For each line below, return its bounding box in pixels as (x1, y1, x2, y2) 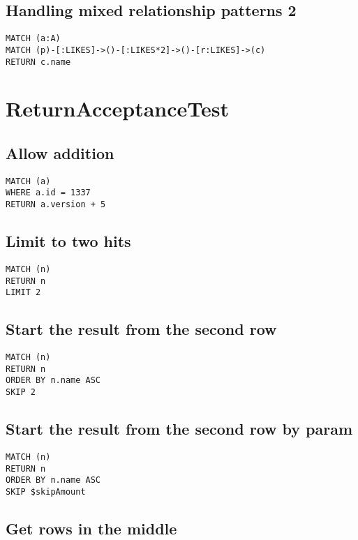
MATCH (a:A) (6, 33, 61, 44)
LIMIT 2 (6, 287, 41, 298)
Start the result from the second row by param (6, 418, 353, 440)
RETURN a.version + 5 (6, 200, 106, 210)
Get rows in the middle (6, 517, 177, 539)
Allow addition (6, 142, 114, 163)
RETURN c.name (6, 57, 71, 67)
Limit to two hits (6, 230, 131, 252)
